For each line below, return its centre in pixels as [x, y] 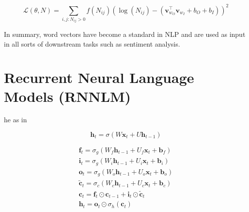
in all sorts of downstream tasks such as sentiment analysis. [92, 44]
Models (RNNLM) [68, 96]
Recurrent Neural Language [99, 77]
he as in [16, 119]
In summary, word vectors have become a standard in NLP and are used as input [125, 34]
